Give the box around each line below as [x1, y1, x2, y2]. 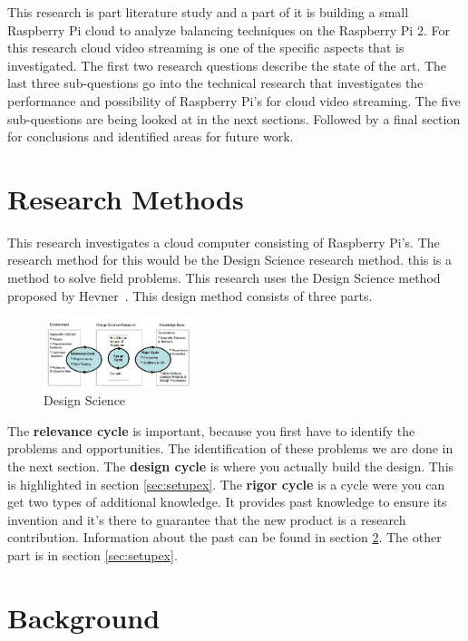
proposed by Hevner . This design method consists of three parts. [7, 286, 373, 305]
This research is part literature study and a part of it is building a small [7, 3, 409, 21]
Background [7, 598, 161, 636]
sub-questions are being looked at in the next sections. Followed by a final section [7, 109, 461, 128]
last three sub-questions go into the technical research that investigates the [7, 73, 424, 92]
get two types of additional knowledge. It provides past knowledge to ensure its [7, 492, 447, 511]
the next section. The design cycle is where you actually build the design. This [7, 456, 454, 475]
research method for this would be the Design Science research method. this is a [7, 250, 453, 269]
